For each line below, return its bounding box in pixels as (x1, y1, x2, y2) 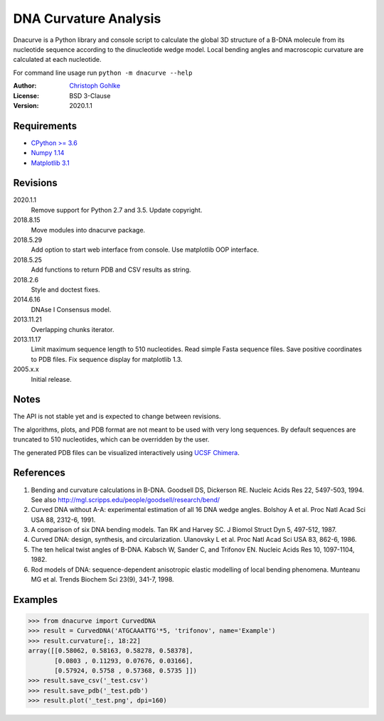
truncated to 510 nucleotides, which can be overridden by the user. (13, 435, 210, 444)
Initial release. (31, 375, 72, 383)
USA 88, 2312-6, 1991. (31, 516, 96, 524)
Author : (13, 82, 37, 90)
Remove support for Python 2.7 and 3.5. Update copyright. (31, 205, 203, 214)
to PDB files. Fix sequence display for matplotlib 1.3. (31, 355, 183, 363)
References (13, 466, 65, 479)
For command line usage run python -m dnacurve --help (13, 68, 193, 77)
